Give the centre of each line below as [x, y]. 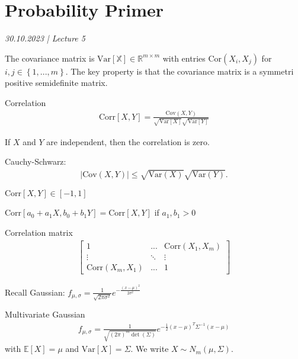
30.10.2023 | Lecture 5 [45, 38]
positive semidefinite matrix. [56, 83]
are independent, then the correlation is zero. [128, 141]
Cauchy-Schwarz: [36, 161]
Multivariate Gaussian [45, 314]
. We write [150, 349]
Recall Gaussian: [35, 292]
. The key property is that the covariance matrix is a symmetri [180, 71]
